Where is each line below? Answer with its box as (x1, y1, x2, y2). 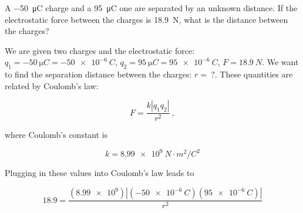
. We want (262, 56, 299, 68)
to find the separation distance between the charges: (5, 68, 192, 80)
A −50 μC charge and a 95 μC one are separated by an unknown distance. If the (5, 2, 298, 13)
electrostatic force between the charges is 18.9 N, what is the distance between (5, 13, 288, 25)
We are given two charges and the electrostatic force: (5, 44, 195, 56)
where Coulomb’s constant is (5, 129, 108, 141)
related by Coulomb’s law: (5, 79, 99, 92)
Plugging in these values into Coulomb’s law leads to (5, 167, 194, 179)
